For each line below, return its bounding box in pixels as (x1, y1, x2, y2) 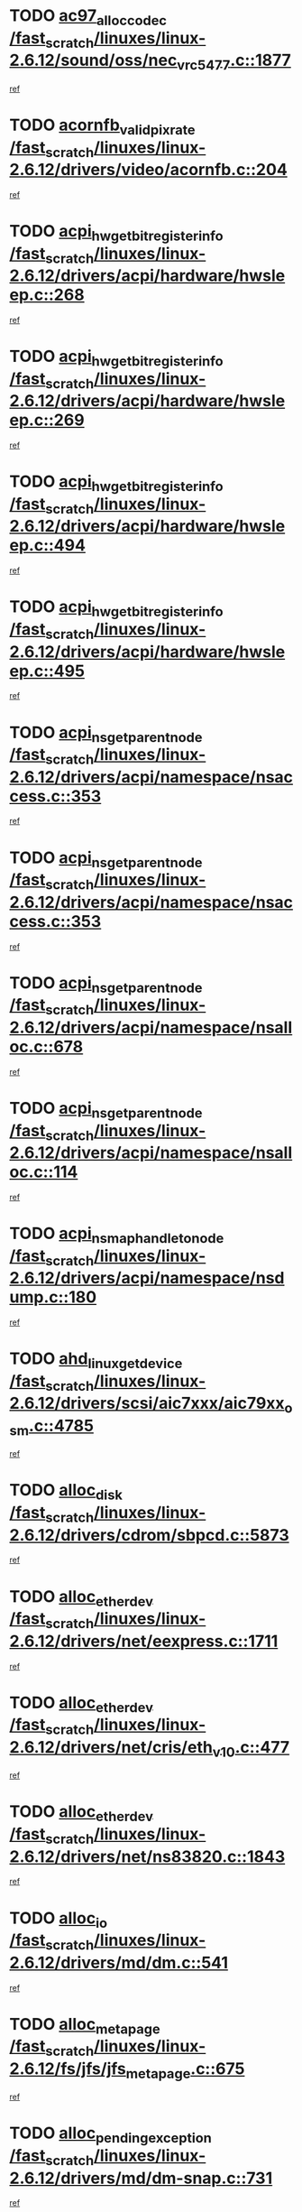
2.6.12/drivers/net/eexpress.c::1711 (9, 1631, 279, 1652)
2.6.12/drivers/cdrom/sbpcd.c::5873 (9, 1524, 290, 1545)
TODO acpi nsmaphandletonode (9, 1224, 224, 1246)
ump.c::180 (9, 1287, 97, 1308)
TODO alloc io (9, 1908, 108, 1931)
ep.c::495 (9, 661, 86, 681)
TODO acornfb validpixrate (9, 115, 196, 138)
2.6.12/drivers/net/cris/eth (9, 1736, 214, 1757)
